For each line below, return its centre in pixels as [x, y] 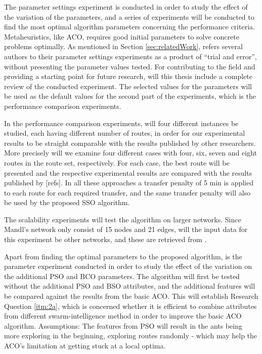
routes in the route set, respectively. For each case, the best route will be [117, 162]
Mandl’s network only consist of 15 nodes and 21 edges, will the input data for [126, 229]
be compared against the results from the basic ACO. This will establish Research [131, 296]
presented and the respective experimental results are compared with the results [128, 172]
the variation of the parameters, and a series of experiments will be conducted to [129, 16]
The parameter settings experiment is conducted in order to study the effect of [126, 7]
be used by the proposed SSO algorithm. [67, 202]
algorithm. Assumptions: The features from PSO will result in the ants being [123, 325]
